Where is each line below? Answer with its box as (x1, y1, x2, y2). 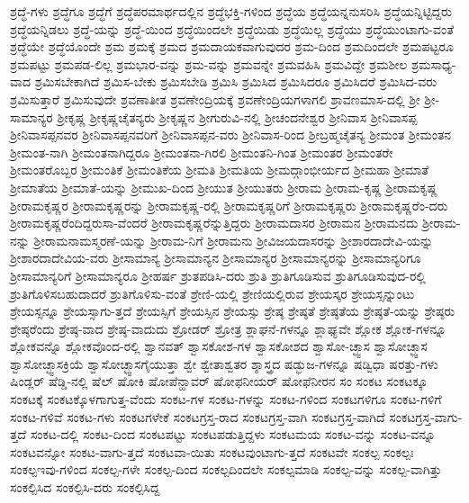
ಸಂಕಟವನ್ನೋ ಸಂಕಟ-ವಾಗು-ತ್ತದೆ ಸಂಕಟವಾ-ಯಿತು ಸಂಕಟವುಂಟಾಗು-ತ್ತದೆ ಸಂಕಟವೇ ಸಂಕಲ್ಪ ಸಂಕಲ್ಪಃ (10, 442, 414, 461)
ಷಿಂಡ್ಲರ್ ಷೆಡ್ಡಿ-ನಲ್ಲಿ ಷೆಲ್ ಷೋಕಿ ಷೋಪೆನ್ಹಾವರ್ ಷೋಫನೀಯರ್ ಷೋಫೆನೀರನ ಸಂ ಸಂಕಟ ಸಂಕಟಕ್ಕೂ (10, 372, 428, 391)
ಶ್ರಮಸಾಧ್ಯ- (411, 54, 456, 73)
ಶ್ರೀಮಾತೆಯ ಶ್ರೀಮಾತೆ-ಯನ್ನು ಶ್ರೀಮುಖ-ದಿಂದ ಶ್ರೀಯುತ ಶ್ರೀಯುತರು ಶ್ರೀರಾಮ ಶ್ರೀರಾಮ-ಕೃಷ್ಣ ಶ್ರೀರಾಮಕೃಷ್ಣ (10, 177, 438, 196)
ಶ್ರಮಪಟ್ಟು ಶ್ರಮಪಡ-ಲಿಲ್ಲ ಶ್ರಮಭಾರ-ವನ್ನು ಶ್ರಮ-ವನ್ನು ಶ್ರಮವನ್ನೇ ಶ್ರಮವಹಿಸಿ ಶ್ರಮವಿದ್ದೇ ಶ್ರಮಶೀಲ (10, 54, 408, 73)
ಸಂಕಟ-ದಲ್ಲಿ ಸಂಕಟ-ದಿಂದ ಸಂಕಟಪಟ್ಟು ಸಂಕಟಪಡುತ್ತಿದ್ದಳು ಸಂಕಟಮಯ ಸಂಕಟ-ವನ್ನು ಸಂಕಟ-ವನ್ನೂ (30, 425, 436, 444)
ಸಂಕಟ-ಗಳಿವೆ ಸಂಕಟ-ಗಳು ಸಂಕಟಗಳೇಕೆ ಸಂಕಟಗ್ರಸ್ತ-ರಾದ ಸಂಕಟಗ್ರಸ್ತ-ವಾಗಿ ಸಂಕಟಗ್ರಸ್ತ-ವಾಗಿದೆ (10, 407, 385, 426)
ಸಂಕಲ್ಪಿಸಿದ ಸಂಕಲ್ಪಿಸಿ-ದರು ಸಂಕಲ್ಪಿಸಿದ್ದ (10, 478, 160, 497)
